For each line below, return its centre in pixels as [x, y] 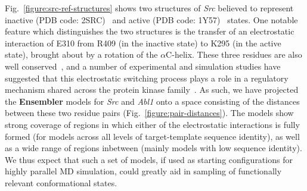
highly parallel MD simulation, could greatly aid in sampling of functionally [143, 171]
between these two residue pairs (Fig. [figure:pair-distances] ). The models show [149, 113]
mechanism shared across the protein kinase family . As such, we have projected [152, 90]
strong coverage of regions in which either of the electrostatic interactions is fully [152, 124]
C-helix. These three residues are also [234, 54]
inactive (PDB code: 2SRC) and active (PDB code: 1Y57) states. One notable [151, 19]
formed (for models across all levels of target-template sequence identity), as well [152, 136]
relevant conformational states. [61, 182]
